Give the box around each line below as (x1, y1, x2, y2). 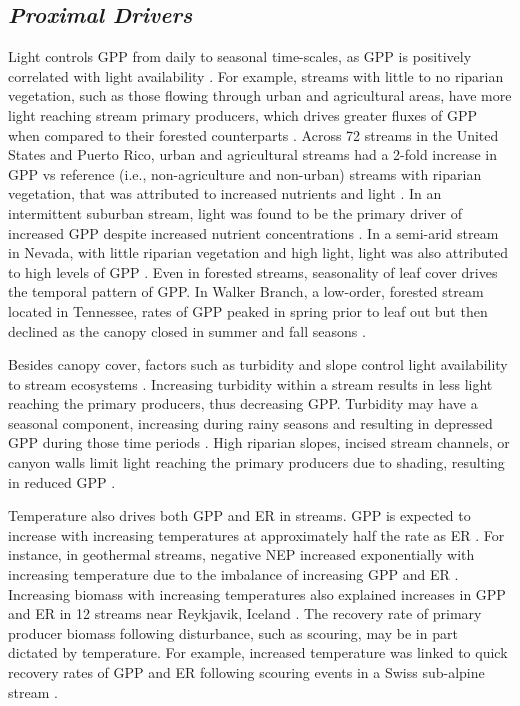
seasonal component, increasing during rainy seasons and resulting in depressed (8, 412, 493, 433)
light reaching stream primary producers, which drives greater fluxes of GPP (8, 104, 477, 125)
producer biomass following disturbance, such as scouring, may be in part (8, 622, 458, 643)
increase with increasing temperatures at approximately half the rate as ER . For (8, 524, 505, 545)
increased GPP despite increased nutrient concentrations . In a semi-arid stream (8, 222, 499, 243)
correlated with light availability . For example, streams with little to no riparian (8, 65, 504, 86)
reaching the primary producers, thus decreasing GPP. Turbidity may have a (8, 393, 478, 414)
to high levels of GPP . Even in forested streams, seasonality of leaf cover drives (8, 261, 498, 282)
